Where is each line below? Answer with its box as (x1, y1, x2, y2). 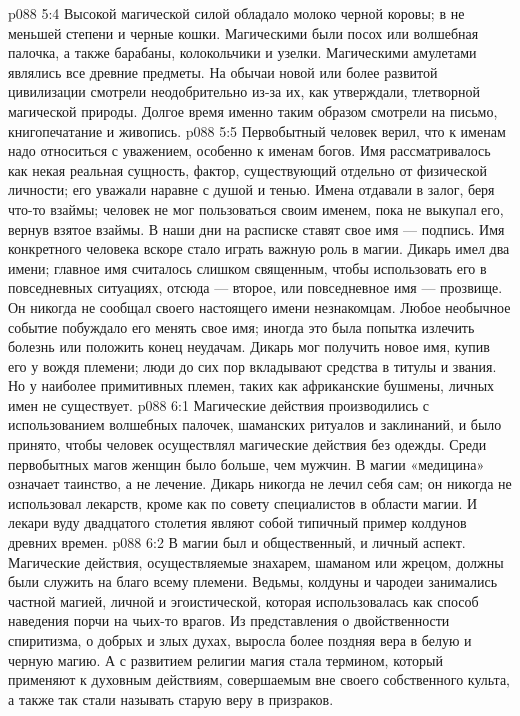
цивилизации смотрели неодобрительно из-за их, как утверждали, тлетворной (8, 81, 480, 102)
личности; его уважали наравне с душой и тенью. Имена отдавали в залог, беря (8, 179, 495, 200)
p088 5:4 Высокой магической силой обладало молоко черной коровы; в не (8, 3, 465, 23)
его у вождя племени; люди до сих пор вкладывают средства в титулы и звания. (8, 355, 497, 376)
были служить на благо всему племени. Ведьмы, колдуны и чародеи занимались (8, 571, 498, 592)
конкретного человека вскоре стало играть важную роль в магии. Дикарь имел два (8, 238, 510, 259)
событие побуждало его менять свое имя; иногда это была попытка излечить (8, 316, 475, 337)
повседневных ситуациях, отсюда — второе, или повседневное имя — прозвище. (8, 277, 503, 298)
